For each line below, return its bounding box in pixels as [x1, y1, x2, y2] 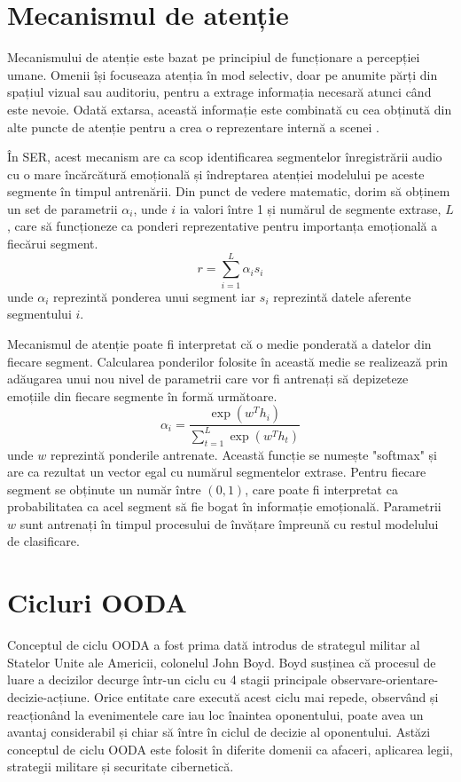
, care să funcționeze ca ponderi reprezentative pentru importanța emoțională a [7, 217, 438, 235]
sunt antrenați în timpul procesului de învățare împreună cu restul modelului [20, 514, 439, 533]
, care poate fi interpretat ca [245, 479, 398, 498]
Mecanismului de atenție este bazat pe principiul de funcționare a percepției [7, 48, 420, 67]
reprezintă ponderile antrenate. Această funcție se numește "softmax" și [50, 445, 437, 463]
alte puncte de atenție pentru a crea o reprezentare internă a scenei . [7, 117, 379, 136]
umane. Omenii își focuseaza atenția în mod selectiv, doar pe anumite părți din [7, 65, 438, 83]
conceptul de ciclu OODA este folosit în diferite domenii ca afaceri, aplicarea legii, [7, 739, 453, 758]
